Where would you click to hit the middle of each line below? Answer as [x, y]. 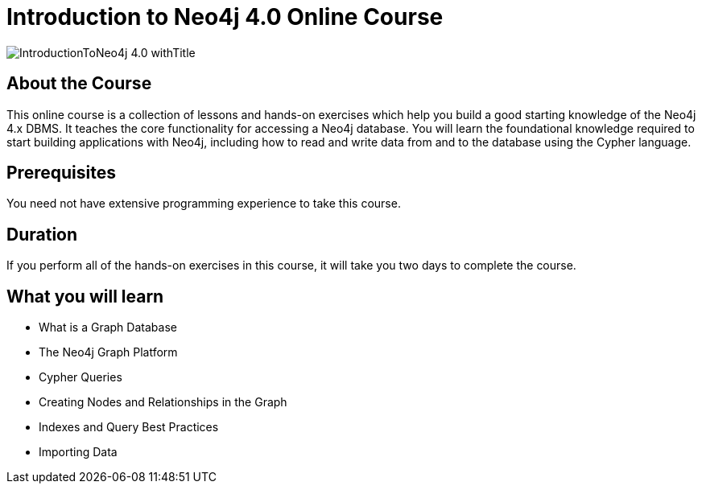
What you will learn [85, 296]
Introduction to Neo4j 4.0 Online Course [225, 17]
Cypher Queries [81, 377]
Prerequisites [61, 173]
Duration [42, 234]
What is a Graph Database [108, 327]
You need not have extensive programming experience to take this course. [204, 204]
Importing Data [78, 452]
